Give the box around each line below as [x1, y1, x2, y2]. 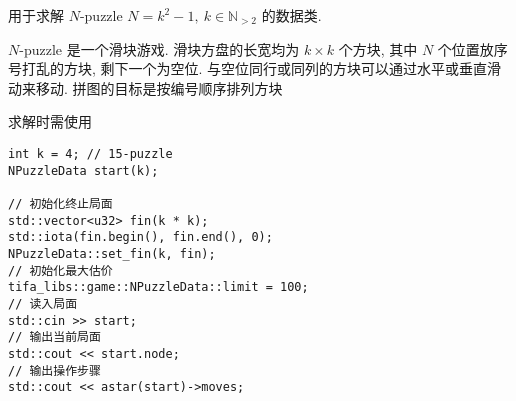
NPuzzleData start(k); [8, 163, 159, 178]
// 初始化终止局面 [8, 196, 113, 211]
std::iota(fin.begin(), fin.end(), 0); [8, 230, 273, 245]
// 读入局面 [8, 296, 78, 311]
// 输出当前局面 [8, 330, 101, 345]
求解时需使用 [8, 111, 92, 132]
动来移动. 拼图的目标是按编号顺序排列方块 [8, 77, 283, 98]
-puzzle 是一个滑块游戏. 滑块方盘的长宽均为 [19, 38, 300, 59]
